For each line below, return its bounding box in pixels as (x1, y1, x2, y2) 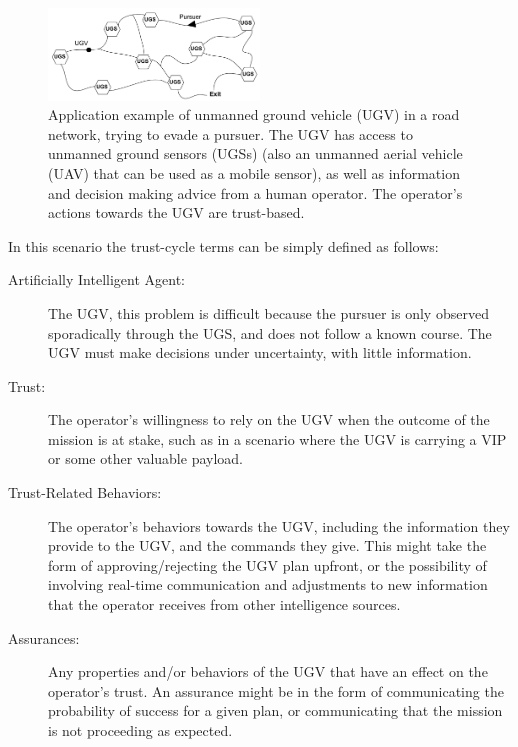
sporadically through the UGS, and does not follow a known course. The (48, 322, 492, 343)
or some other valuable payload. (48, 448, 243, 469)
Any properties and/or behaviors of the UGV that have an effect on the (48, 661, 488, 682)
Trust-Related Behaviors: (8, 482, 162, 503)
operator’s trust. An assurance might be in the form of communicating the (48, 680, 504, 701)
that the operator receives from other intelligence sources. (48, 594, 401, 615)
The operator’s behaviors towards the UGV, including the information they (48, 515, 510, 536)
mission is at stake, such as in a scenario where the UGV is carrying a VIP (48, 428, 507, 449)
